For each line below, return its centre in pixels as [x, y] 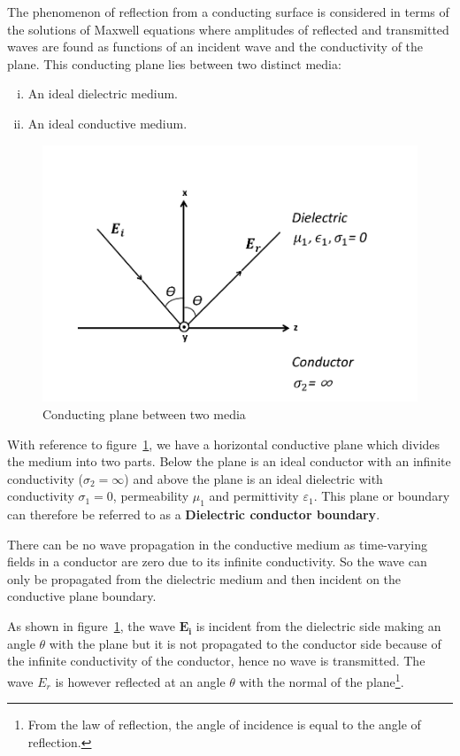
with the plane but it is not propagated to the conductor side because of [245, 643]
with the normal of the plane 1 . [322, 680]
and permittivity [254, 496]
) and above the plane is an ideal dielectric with [253, 478]
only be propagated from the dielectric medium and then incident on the [204, 578]
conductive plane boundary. [82, 596]
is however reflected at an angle [140, 681]
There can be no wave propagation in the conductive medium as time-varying [218, 544]
